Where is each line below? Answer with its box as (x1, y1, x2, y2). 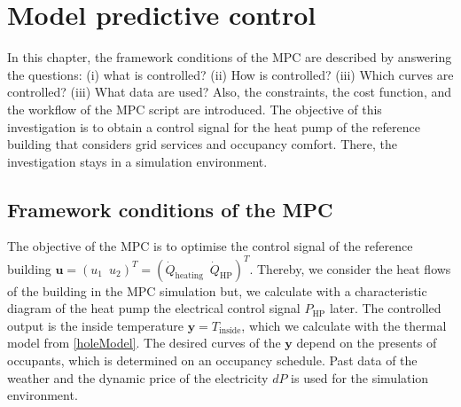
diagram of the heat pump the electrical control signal (7, 299, 301, 317)
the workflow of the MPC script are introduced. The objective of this (7, 99, 382, 118)
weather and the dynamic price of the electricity (7, 368, 269, 387)
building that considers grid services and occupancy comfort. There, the (7, 135, 397, 153)
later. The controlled (329, 299, 441, 317)
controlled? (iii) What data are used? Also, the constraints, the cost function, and (7, 82, 452, 101)
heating (175, 271, 204, 281)
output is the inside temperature (7, 316, 184, 334)
